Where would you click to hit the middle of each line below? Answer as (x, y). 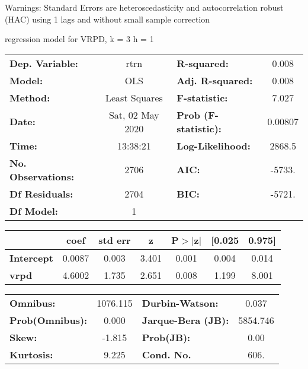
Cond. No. (166, 354)
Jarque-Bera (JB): (185, 320)
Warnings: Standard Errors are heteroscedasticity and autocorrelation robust (144, 7)
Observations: (42, 176)
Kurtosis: (31, 354)
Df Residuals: (41, 193)
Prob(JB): (166, 337)
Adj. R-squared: (215, 80)
